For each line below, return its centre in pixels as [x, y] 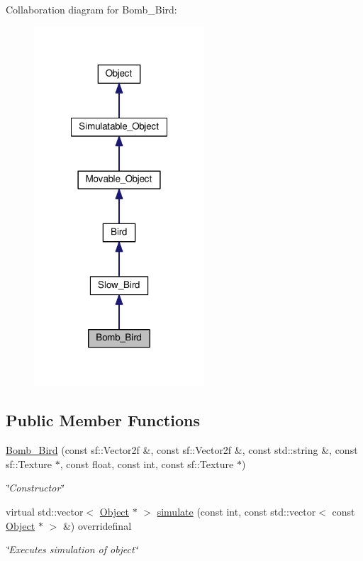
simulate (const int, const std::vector [236, 512]
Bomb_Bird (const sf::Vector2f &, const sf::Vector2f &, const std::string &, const [182, 450]
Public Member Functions [103, 420]
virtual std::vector [45, 512]
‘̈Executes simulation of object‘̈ [72, 549]
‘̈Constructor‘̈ [35, 488]
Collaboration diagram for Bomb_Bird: [91, 9]
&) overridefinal [97, 525]
